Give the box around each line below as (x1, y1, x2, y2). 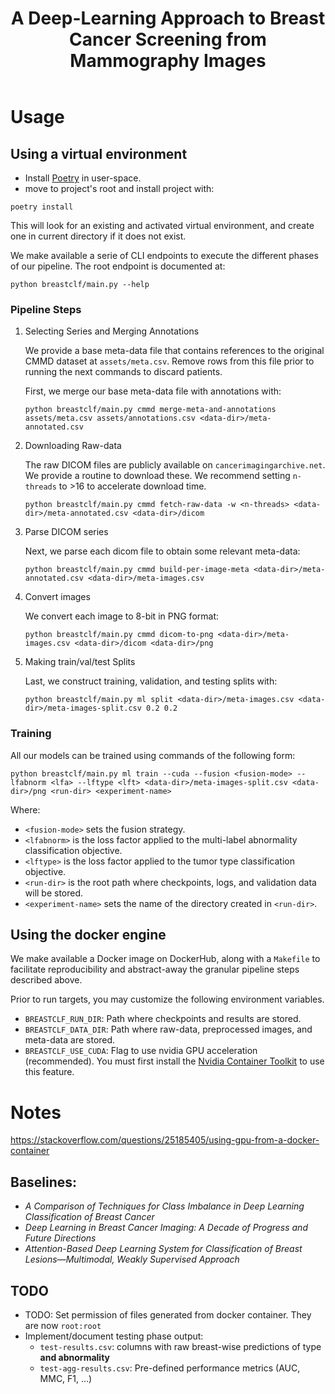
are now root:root (24, 1319, 102, 1331)
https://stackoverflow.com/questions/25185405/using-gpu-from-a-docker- (10, 1134, 320, 1146)
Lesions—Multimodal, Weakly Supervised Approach (24, 1253, 240, 1266)
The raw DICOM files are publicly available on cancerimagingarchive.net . (24, 459, 326, 471)
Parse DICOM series (24, 526, 109, 538)
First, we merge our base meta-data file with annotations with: (24, 385, 282, 397)
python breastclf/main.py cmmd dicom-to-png (24, 630, 214, 640)
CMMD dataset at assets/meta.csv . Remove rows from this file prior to (24, 355, 315, 367)
